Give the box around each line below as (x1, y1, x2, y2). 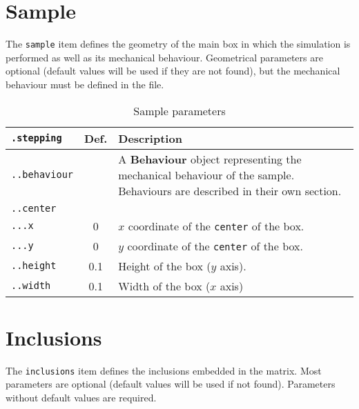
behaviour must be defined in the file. (6, 77, 164, 91)
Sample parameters (133, 102, 226, 119)
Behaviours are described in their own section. (118, 182, 342, 199)
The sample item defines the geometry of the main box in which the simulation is (6, 37, 351, 51)
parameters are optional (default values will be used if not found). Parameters (6, 377, 336, 391)
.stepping (11, 132, 62, 144)
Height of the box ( (118, 257, 211, 274)
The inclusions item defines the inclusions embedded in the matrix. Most (6, 363, 322, 377)
